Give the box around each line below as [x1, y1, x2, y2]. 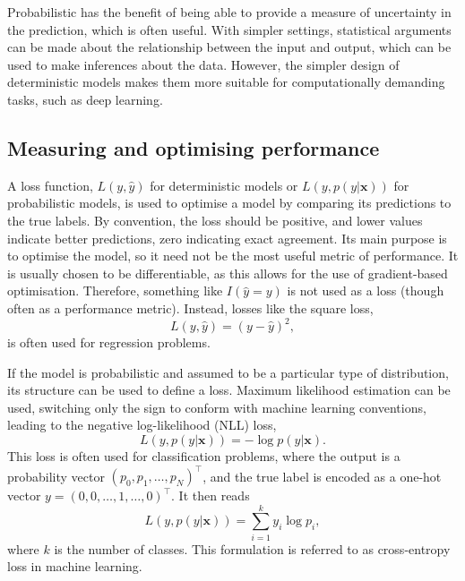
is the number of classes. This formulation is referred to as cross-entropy [54, 539, 451, 558]
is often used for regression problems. [7, 333, 211, 352]
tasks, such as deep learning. [7, 90, 163, 108]
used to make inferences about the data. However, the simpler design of [7, 55, 400, 73]
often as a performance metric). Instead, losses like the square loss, [7, 298, 374, 317]
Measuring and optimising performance [7, 133, 380, 161]
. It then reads [171, 486, 250, 505]
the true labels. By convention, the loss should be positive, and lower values [7, 210, 423, 229]
